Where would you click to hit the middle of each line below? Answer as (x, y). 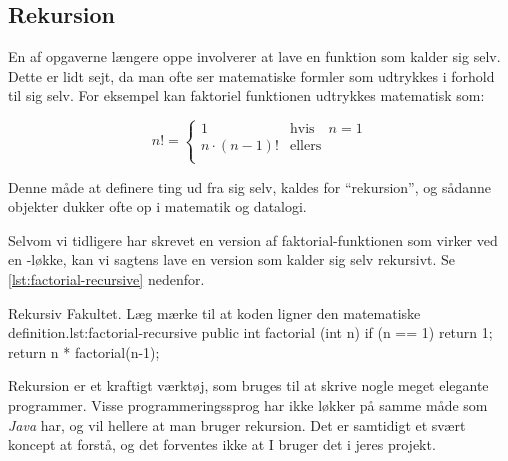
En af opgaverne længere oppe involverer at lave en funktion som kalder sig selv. (254, 56)
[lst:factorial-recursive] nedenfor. (106, 278)
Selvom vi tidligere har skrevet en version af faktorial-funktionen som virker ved (253, 239)
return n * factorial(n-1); (84, 351)
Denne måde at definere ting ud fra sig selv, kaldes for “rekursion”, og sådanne (249, 186)
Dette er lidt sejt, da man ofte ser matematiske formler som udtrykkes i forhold (251, 75)
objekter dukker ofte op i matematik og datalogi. (157, 206)
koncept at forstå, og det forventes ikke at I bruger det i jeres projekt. (222, 444)
